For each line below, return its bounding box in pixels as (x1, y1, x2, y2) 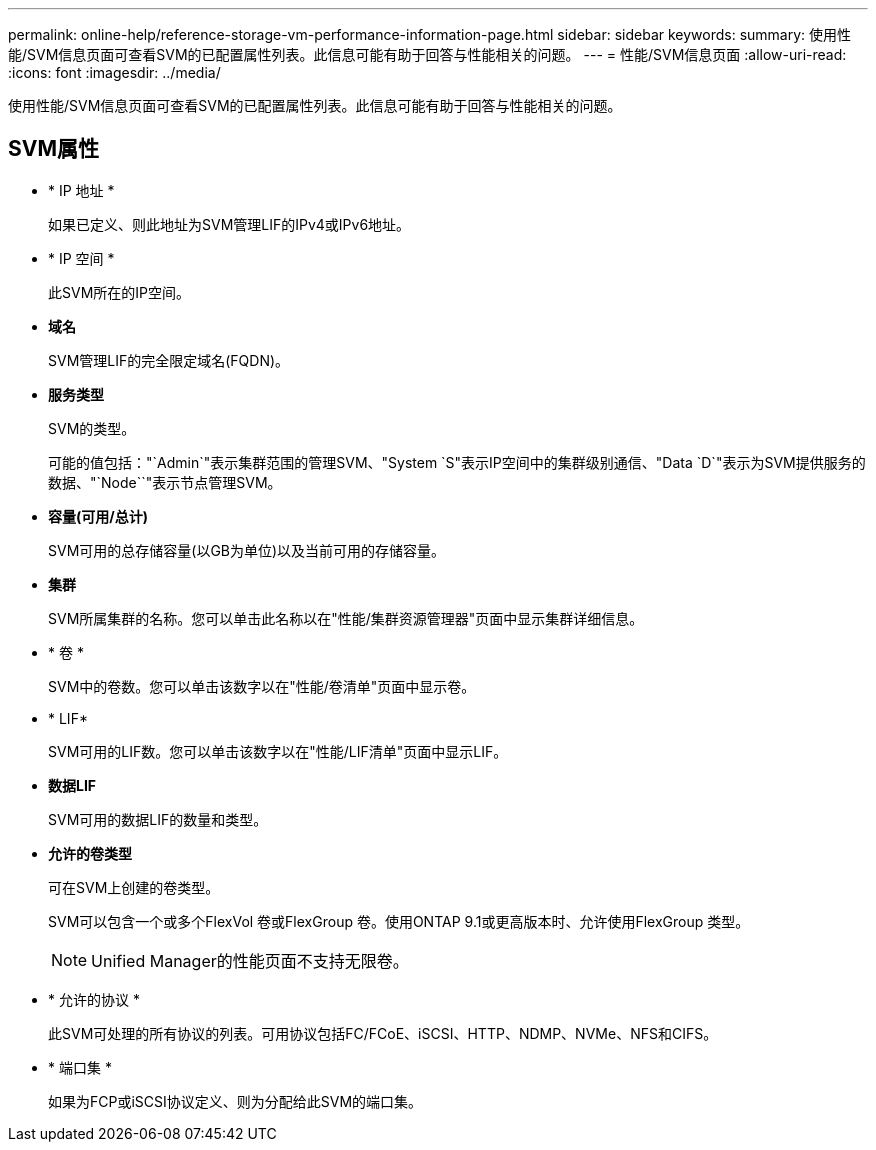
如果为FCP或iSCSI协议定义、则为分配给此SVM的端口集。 (48, 1092, 423, 1110)
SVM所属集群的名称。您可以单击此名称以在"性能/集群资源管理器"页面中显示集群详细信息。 (48, 609, 644, 627)
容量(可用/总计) (48, 507, 148, 525)
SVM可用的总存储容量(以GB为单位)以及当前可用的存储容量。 (48, 541, 446, 559)
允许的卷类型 (48, 844, 132, 862)
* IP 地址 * (48, 181, 115, 199)
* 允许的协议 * (48, 990, 140, 1008)
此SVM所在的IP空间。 (48, 283, 190, 301)
